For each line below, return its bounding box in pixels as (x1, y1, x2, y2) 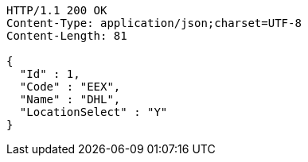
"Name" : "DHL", (19, 93, 121, 106)
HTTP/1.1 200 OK (6, 4, 107, 17)
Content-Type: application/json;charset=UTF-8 (6, 17, 302, 29)
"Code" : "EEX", (19, 80, 121, 93)
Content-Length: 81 (6, 29, 127, 42)
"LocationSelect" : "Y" (19, 106, 168, 118)
